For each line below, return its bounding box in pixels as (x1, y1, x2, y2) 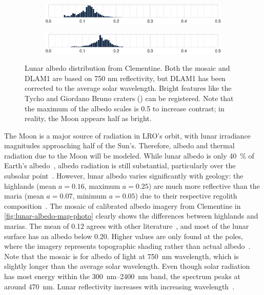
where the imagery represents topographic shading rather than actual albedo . (4, 241, 251, 251)
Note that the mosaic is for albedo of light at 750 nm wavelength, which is (4, 250, 239, 261)
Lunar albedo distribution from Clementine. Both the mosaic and (25, 63, 230, 73)
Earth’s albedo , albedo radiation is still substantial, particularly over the (4, 160, 236, 171)
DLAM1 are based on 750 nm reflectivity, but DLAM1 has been (25, 72, 226, 83)
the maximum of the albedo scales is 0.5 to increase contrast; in (25, 103, 225, 113)
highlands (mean (4, 180, 56, 191)
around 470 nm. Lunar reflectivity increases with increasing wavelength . (4, 281, 235, 291)
